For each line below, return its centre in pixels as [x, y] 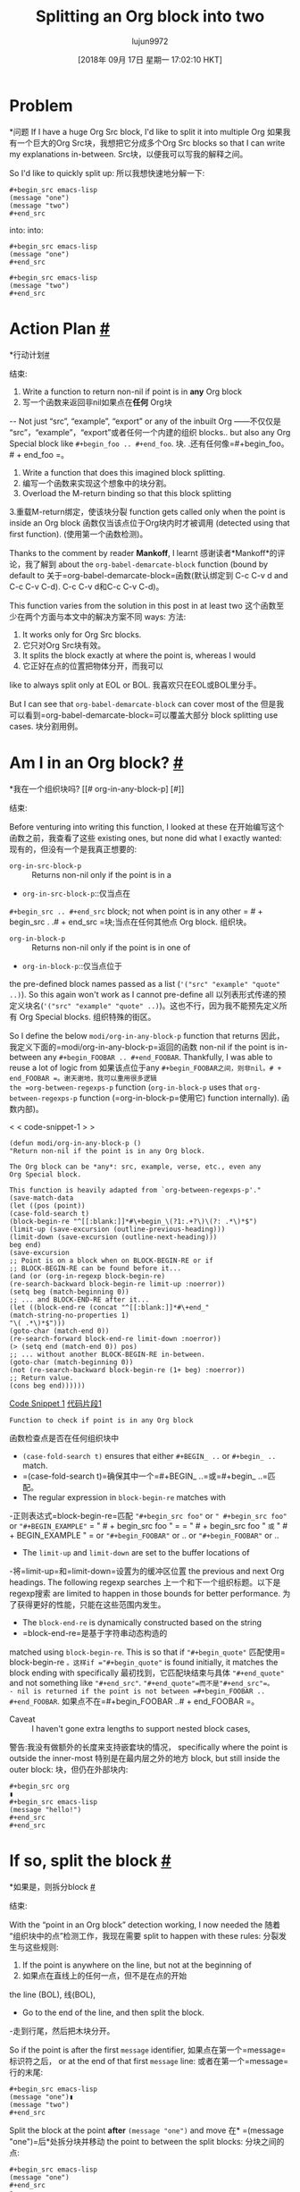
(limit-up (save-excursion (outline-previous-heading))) [117, 1229]
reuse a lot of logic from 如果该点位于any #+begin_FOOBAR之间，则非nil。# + [146, 1067]
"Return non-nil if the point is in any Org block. [107, 1151]
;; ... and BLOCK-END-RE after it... [79, 1299]
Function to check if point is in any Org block [101, 1420]
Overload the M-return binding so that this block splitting [127, 493]
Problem [41, 105]
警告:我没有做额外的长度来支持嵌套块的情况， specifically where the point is [149, 1747]
